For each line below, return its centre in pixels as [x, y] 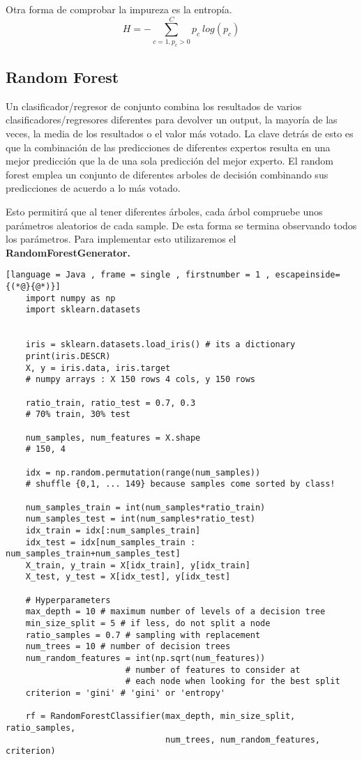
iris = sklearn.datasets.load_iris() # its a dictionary [160, 345]
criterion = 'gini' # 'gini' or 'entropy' [125, 693]
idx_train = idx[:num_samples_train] [113, 530]
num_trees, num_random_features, [243, 739]
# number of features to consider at [213, 670]
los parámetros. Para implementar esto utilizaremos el [121, 239]
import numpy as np [70, 298]
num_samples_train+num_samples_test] [93, 554]
